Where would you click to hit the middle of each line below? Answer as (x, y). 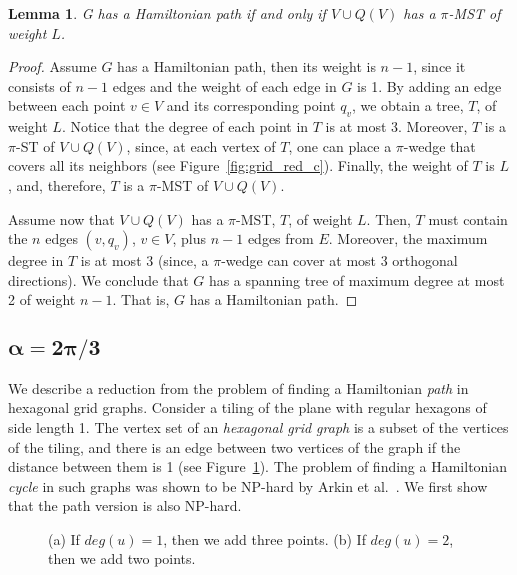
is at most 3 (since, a (144, 260)
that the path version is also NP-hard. (125, 505)
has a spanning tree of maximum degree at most (356, 279)
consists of (39, 85)
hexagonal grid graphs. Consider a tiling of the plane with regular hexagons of (247, 407)
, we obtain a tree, (407, 105)
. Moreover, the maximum (408, 238)
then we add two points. (122, 558)
